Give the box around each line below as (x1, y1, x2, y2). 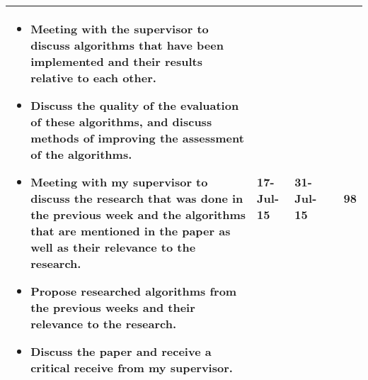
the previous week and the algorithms (30, 206, 246, 223)
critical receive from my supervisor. (30, 359, 233, 376)
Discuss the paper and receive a (30, 343, 212, 359)
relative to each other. (30, 69, 156, 86)
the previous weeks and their (30, 299, 195, 315)
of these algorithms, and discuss (30, 113, 212, 130)
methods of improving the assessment (30, 130, 244, 146)
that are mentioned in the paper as (30, 223, 231, 239)
